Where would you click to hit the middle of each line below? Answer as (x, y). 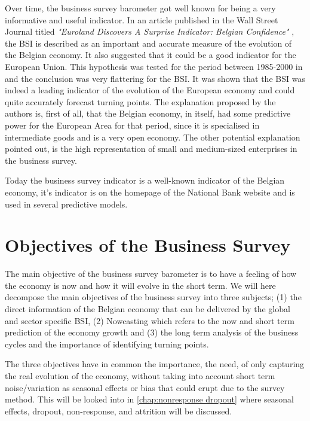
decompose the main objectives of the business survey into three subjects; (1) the (153, 297)
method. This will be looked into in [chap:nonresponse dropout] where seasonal (149, 399)
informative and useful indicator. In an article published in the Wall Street (142, 19)
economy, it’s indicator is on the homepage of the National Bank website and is (150, 192)
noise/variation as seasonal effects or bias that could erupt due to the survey (145, 387)
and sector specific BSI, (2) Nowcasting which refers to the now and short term (150, 320)
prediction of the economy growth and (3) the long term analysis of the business (152, 332)
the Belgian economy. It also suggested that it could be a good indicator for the (151, 55)
